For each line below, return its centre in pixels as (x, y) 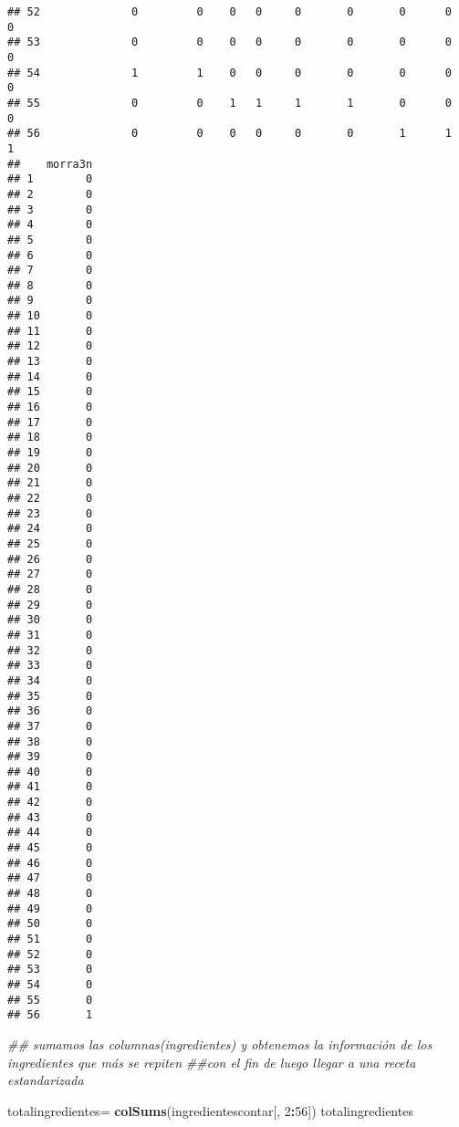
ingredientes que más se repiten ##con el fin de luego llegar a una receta (212, 1062)
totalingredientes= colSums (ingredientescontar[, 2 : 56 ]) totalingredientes (210, 1110)
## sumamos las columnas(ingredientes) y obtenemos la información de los (220, 1044)
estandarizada (46, 1080)
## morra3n (50, 164)
